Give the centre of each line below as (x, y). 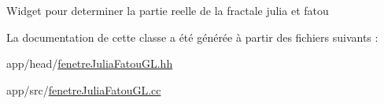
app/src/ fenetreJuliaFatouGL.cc (84, 89)
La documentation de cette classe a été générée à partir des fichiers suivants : (192, 37)
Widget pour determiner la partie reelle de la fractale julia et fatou (168, 10)
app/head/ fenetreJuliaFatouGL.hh (90, 63)
